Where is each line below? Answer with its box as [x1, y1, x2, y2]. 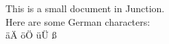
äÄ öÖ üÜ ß [5, 28, 57, 42]
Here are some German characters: [5, 14, 151, 28]
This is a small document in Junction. [5, 1, 165, 15]
